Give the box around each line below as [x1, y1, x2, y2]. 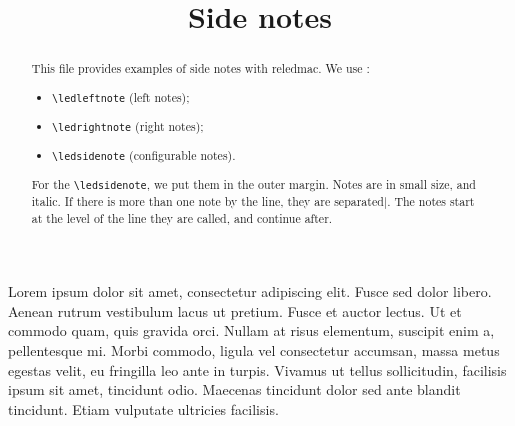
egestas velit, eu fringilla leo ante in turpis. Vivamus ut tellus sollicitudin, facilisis [8, 359, 507, 380]
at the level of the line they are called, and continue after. [31, 209, 333, 226]
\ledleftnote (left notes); [52, 88, 190, 105]
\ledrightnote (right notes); [52, 117, 204, 134]
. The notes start [387, 192, 475, 209]
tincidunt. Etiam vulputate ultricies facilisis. [8, 398, 279, 419]
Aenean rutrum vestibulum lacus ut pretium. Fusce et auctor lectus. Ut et [8, 300, 462, 321]
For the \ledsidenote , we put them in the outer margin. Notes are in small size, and [31, 175, 476, 192]
